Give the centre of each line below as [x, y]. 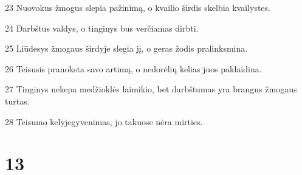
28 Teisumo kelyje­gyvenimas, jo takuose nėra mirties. [104, 121]
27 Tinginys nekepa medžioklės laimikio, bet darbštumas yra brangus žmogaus [151, 89]
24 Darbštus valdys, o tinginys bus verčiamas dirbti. [102, 28]
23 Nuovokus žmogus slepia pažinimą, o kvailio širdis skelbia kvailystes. [138, 7]
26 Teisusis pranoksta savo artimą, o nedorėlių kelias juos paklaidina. [133, 68]
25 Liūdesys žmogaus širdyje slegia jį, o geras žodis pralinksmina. [126, 48]
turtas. [17, 101]
